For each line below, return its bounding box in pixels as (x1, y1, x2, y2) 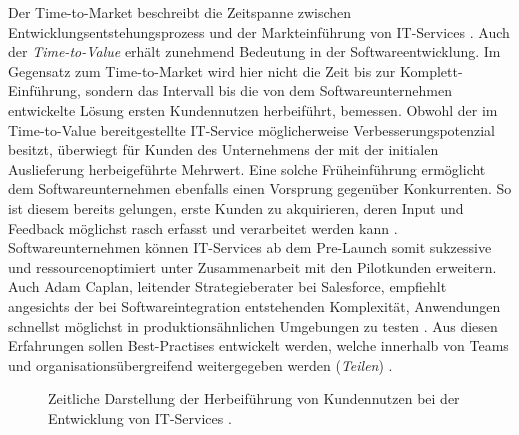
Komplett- (399, 60, 463, 81)
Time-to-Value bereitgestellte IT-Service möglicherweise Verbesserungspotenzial (8, 119, 496, 140)
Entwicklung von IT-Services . (48, 407, 232, 428)
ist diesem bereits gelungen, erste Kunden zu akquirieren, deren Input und (8, 197, 464, 218)
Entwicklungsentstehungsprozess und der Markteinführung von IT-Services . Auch (8, 21, 510, 42)
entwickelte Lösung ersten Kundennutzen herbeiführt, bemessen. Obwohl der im (8, 99, 498, 120)
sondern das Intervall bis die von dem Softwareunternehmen (85, 80, 453, 101)
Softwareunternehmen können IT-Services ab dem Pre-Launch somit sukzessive (8, 237, 492, 258)
